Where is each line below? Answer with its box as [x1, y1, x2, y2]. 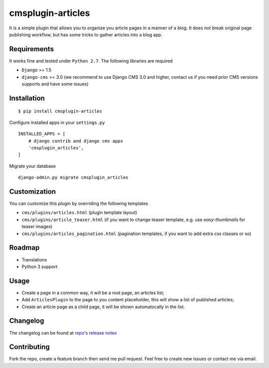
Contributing [9, 343, 50, 351]
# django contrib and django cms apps [28, 138, 124, 144]
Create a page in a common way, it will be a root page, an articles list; [21, 289, 164, 296]
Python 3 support [21, 263, 58, 269]
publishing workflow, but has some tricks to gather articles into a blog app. [9, 31, 163, 37]
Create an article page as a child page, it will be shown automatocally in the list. [21, 304, 185, 310]
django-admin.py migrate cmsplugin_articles [18, 175, 129, 180]
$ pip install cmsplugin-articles [18, 109, 102, 114]
